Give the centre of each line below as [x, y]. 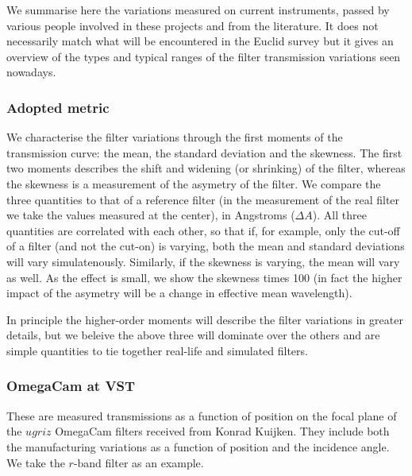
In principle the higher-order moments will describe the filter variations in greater [205, 319]
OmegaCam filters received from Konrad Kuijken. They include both [222, 431]
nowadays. [31, 72]
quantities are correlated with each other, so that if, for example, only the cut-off [203, 230]
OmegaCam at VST [71, 386]
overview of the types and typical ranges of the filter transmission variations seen [204, 56]
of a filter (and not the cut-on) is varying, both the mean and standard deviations [206, 246]
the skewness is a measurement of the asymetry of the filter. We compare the [194, 183]
